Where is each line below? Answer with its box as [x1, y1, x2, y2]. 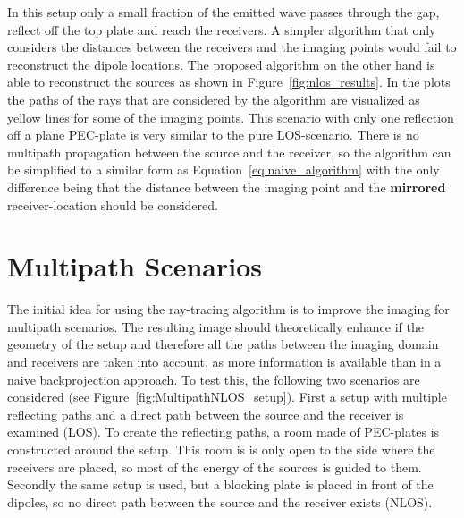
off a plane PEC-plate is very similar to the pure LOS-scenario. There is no [7, 125, 419, 144]
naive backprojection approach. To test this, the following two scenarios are [7, 369, 420, 388]
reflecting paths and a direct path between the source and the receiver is [7, 404, 404, 423]
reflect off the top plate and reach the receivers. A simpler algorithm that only [7, 20, 436, 38]
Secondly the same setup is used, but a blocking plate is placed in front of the [7, 475, 434, 494]
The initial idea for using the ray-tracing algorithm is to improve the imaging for [7, 300, 450, 318]
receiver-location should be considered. [7, 195, 218, 214]
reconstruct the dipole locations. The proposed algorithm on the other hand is [7, 55, 435, 73]
